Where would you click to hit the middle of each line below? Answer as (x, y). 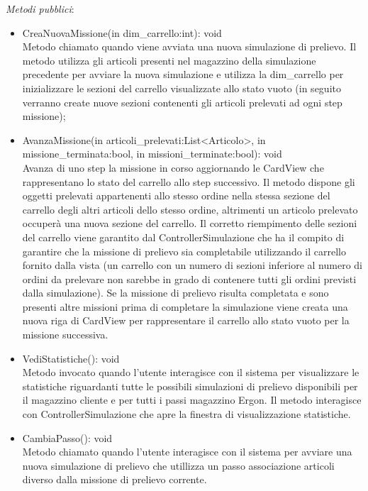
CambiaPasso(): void (67, 437)
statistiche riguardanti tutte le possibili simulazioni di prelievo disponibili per (190, 386)
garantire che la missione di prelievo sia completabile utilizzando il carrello (184, 251)
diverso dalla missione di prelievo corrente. (115, 479)
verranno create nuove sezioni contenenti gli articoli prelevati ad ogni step (182, 102)
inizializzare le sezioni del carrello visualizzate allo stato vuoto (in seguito (182, 88)
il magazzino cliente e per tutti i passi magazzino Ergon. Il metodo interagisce (192, 400)
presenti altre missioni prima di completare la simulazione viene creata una (185, 306)
